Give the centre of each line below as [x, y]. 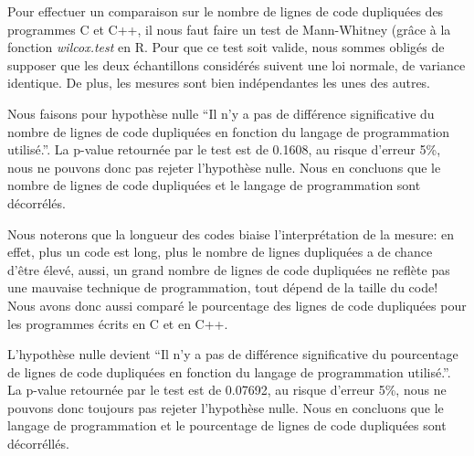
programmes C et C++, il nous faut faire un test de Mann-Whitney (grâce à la [229, 29]
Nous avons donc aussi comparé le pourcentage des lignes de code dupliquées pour [237, 305]
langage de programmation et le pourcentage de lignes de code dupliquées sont [227, 425]
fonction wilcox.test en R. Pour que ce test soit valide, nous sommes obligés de [226, 47]
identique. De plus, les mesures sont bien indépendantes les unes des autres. [219, 83]
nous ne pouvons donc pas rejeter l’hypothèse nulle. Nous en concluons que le [224, 167]
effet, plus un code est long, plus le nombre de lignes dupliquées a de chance [220, 252]
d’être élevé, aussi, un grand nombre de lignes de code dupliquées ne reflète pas [229, 269]
